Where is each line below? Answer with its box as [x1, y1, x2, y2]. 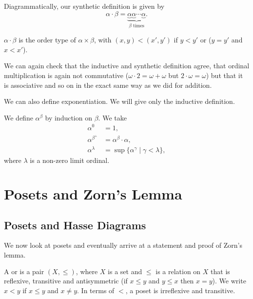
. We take [98, 112, 127, 122]
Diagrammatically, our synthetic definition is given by [4, 1, 165, 11]
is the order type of [19, 35, 76, 45]
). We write [212, 276, 246, 286]
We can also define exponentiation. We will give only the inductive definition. [4, 96, 235, 106]
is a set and [108, 266, 142, 276]
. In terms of [77, 285, 115, 295]
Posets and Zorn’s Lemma [4, 184, 182, 204]
